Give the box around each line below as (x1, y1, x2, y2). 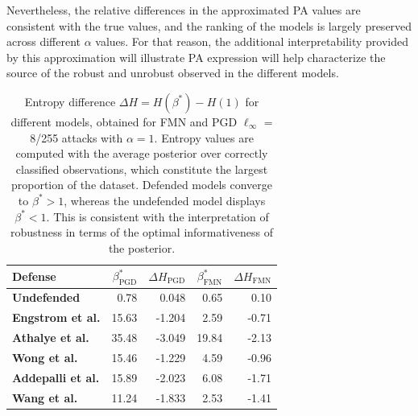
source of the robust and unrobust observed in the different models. (6, 64, 339, 81)
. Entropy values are (154, 129, 254, 146)
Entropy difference (24, 93, 116, 109)
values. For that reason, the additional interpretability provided (95, 33, 409, 50)
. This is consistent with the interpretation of (46, 208, 269, 224)
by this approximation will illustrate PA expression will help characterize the (6, 48, 386, 65)
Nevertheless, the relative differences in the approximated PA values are (6, 2, 361, 18)
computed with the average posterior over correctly (15, 145, 268, 162)
